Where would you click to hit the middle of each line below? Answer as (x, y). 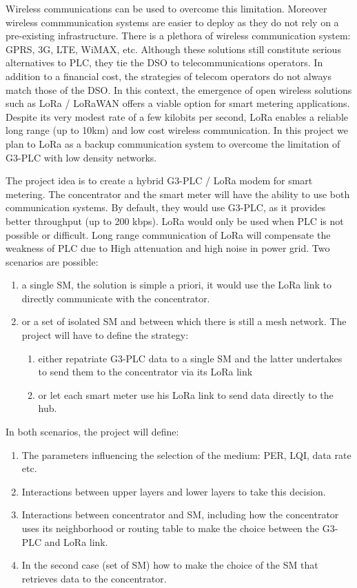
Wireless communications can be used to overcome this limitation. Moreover (166, 8)
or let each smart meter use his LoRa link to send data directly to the (186, 394)
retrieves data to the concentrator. (94, 578)
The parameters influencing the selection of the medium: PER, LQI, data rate (186, 454)
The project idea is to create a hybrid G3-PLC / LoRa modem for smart (159, 180)
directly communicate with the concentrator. (116, 298)
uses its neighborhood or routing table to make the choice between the (171, 528)
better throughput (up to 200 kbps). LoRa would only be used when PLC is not (175, 220)
